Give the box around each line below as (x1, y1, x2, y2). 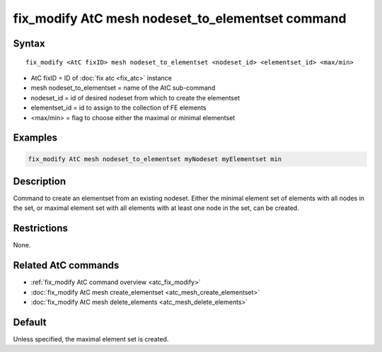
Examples (13, 131, 58, 144)
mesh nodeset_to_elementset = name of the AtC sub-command (30, 83, 216, 92)
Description (13, 175, 66, 187)
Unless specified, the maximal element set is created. (13, 334, 169, 343)
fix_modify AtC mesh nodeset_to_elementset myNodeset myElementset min (28, 155, 282, 163)
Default (13, 316, 47, 328)
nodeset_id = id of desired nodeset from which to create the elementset (30, 93, 241, 102)
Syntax (13, 37, 45, 49)
